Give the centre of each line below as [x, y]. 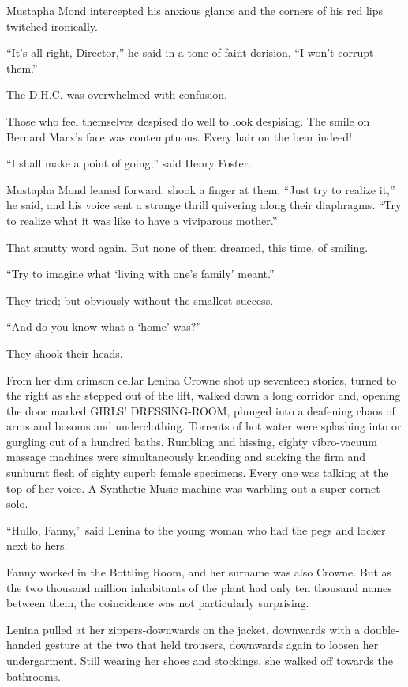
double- [381, 629]
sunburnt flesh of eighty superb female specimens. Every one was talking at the [198, 473]
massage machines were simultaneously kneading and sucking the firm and [186, 457]
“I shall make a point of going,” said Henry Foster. [129, 163]
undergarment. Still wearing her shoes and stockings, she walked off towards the [200, 660]
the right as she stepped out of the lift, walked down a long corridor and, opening [204, 395]
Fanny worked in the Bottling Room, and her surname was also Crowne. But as [199, 572]
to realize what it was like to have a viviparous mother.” [142, 220]
